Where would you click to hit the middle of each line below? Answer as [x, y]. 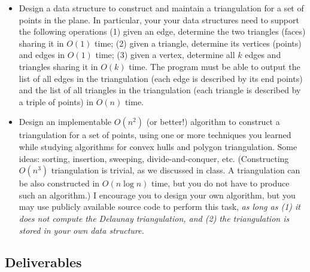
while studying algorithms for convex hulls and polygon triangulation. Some [158, 146]
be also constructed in [59, 183]
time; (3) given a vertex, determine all [165, 55]
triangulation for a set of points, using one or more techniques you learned [155, 135]
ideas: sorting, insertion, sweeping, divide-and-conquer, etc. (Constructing [154, 158]
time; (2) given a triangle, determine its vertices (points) [198, 43]
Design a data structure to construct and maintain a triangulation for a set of [161, 8]
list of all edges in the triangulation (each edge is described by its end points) [161, 78]
